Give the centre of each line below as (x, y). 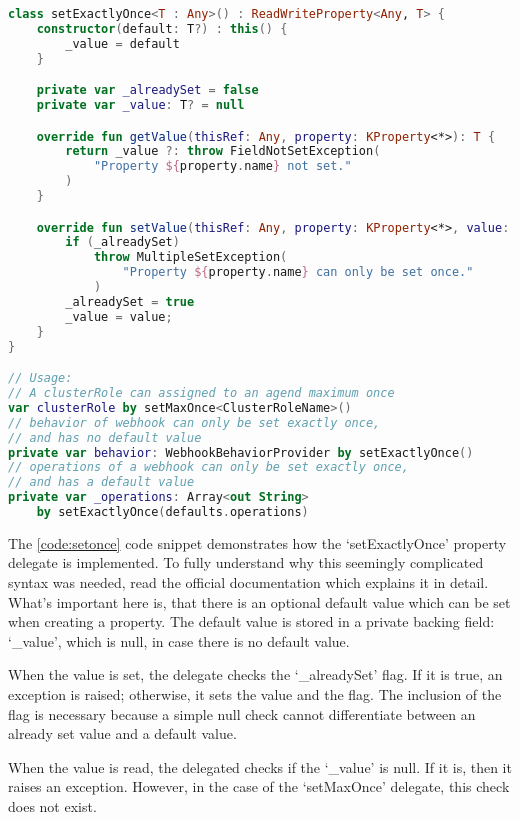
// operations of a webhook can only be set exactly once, (208, 467)
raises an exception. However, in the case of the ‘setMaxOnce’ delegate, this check (259, 786)
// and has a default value (101, 482)
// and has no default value (105, 437)
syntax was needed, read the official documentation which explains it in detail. (248, 582)
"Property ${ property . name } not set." (222, 166)
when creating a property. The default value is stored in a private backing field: (251, 621)
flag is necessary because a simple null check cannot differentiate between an (242, 713)
